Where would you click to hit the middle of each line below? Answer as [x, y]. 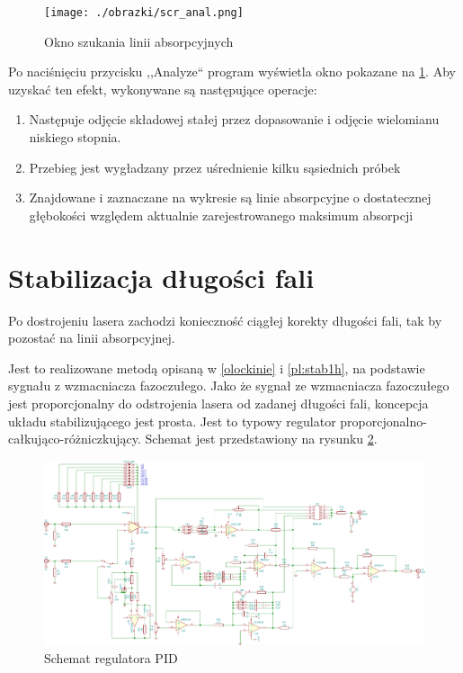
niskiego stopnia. [75, 137]
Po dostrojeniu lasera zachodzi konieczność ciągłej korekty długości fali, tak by [225, 320]
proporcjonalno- [383, 421]
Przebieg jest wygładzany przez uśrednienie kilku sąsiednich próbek [215, 167]
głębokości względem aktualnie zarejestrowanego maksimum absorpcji [221, 215]
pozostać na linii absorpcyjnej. [92, 338]
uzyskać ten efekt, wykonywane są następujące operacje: [163, 89]
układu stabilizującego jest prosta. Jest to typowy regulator [172, 421]
